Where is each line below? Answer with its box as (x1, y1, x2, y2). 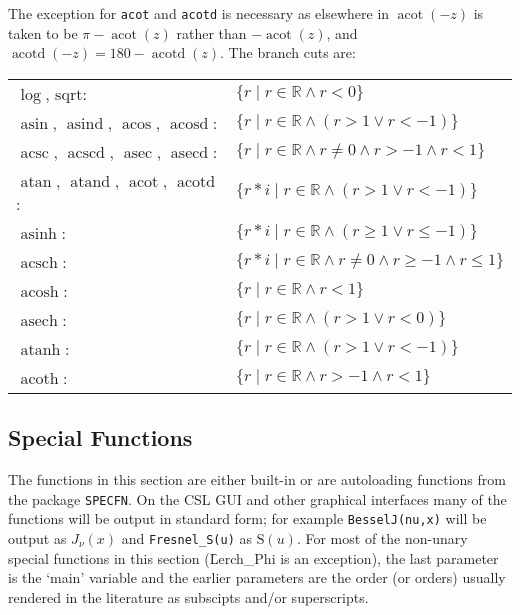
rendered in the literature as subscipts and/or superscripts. (8, 586, 369, 607)
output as (8, 527, 67, 548)
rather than (176, 22, 247, 43)
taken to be (8, 22, 78, 43)
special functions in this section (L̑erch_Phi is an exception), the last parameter (8, 547, 499, 568)
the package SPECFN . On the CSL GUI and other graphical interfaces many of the (8, 488, 507, 509)
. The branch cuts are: (220, 42, 356, 63)
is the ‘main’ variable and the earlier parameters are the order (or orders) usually (8, 567, 506, 588)
